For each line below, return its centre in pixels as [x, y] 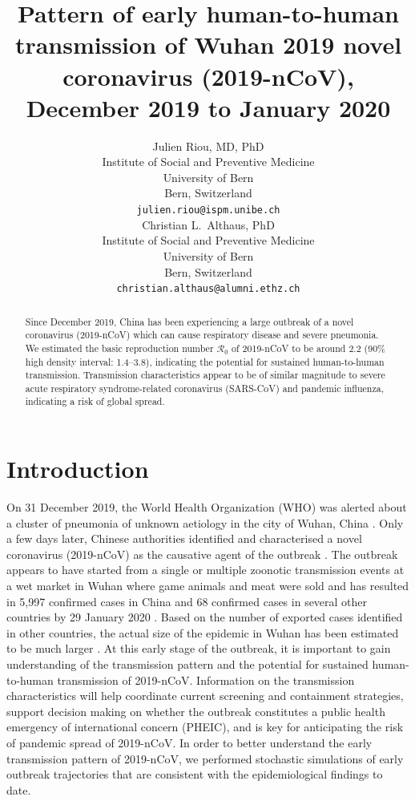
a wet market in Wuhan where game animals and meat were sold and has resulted [208, 586]
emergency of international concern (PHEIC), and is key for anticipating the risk [205, 727]
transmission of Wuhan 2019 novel [208, 44]
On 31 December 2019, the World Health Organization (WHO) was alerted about [207, 507]
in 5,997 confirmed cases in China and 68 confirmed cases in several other [187, 601]
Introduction [78, 469]
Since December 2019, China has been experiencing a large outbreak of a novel [189, 321]
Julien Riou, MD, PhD [208, 146]
